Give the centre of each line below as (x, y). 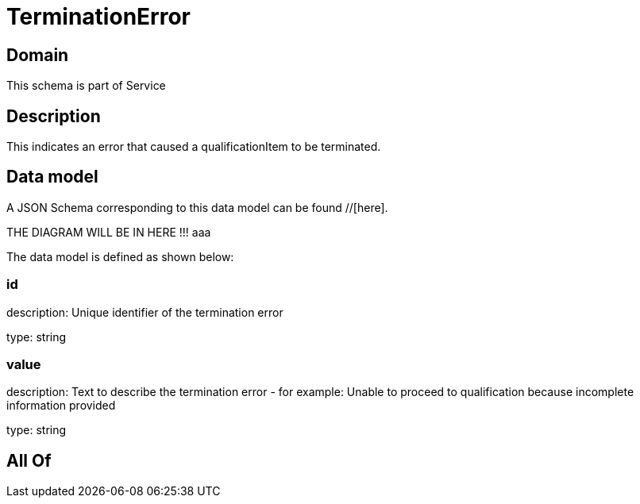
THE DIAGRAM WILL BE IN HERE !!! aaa (109, 232)
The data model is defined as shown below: (120, 256)
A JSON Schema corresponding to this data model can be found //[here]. (197, 207)
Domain (38, 55)
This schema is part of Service (86, 86)
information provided (61, 406)
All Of (29, 460)
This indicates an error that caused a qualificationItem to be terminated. (194, 147)
